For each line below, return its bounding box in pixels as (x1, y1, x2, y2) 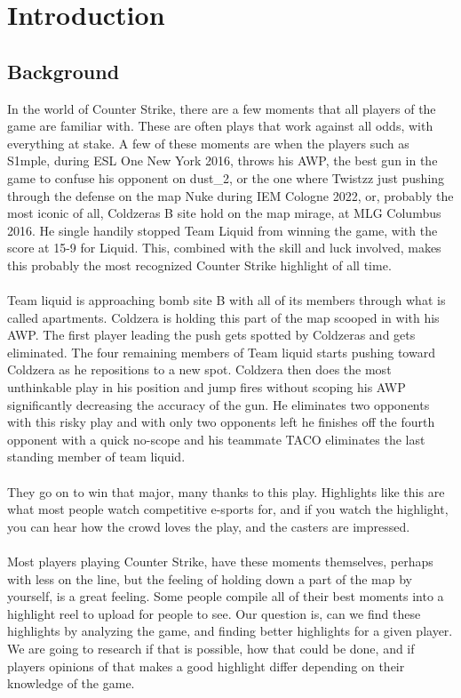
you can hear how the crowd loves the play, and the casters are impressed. (7, 517, 410, 535)
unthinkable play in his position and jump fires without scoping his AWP (7, 378, 406, 397)
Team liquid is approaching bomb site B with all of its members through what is (7, 291, 446, 309)
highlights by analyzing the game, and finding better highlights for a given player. (7, 622, 453, 640)
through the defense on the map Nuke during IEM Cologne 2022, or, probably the (7, 186, 454, 205)
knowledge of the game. (7, 674, 135, 693)
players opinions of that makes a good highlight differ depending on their (7, 656, 405, 675)
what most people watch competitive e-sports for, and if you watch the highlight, (7, 500, 449, 518)
